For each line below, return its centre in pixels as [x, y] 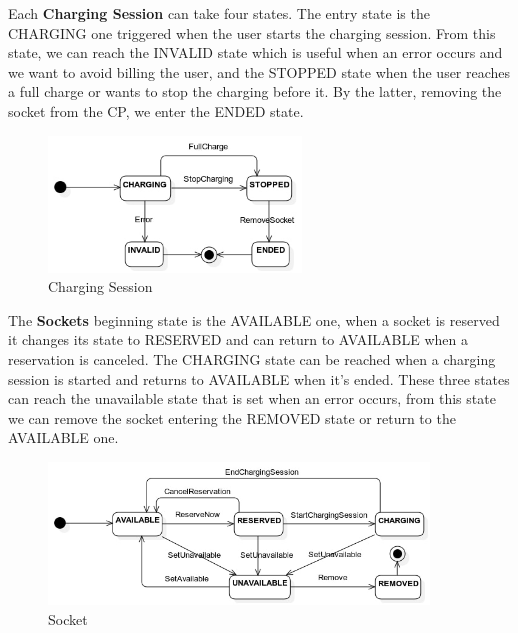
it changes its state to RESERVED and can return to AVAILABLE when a [238, 339]
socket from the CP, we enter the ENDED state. [156, 110]
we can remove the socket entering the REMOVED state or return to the [232, 417]
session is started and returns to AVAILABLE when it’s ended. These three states [259, 378]
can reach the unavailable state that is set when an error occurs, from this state [252, 398]
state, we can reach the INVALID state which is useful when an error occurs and [255, 52]
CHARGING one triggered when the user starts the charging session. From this [252, 32]
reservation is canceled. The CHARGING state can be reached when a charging [252, 358]
